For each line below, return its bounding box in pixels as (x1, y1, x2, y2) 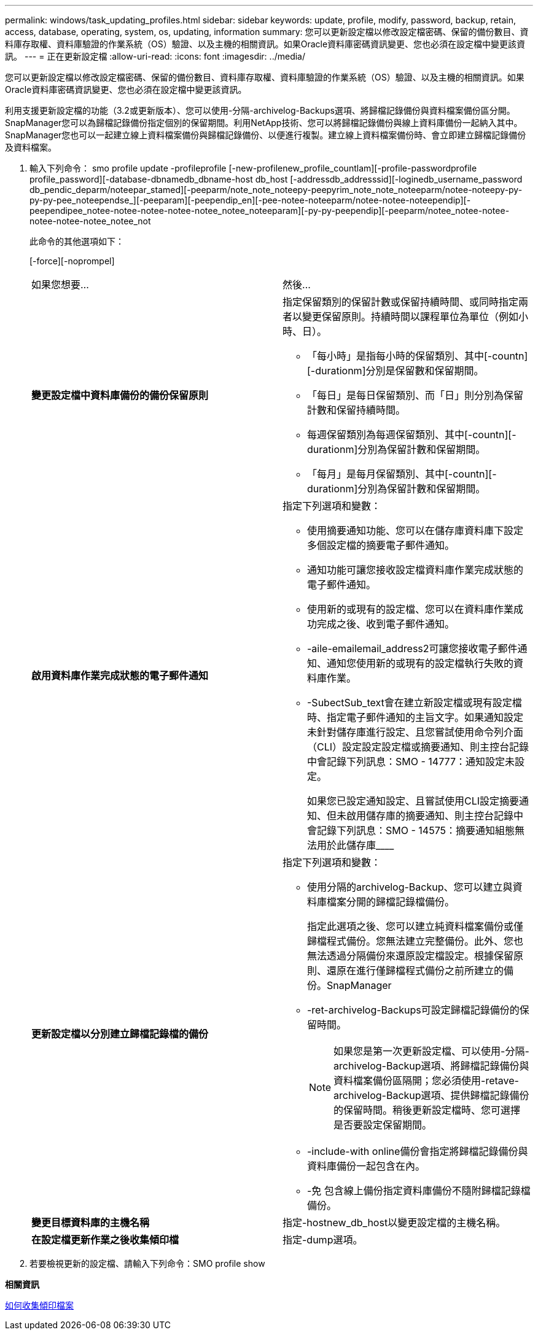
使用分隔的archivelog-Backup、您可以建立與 (307, 881, 513, 893)
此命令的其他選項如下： (29, 236, 124, 246)
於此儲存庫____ (327, 839, 394, 851)
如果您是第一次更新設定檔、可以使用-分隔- (333, 1045, 529, 1057)
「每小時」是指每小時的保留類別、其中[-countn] (307, 350, 528, 362)
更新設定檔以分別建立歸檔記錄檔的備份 (31, 1028, 209, 1040)
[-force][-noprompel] (29, 256, 115, 266)
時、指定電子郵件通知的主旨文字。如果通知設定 (307, 711, 524, 723)
